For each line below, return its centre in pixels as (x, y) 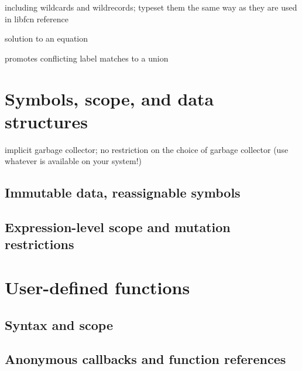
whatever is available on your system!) (73, 161)
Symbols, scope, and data (109, 98)
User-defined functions (97, 287)
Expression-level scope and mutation (118, 227)
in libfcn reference (37, 18)
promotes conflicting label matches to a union (87, 58)
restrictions (40, 244)
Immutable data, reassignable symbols (123, 193)
